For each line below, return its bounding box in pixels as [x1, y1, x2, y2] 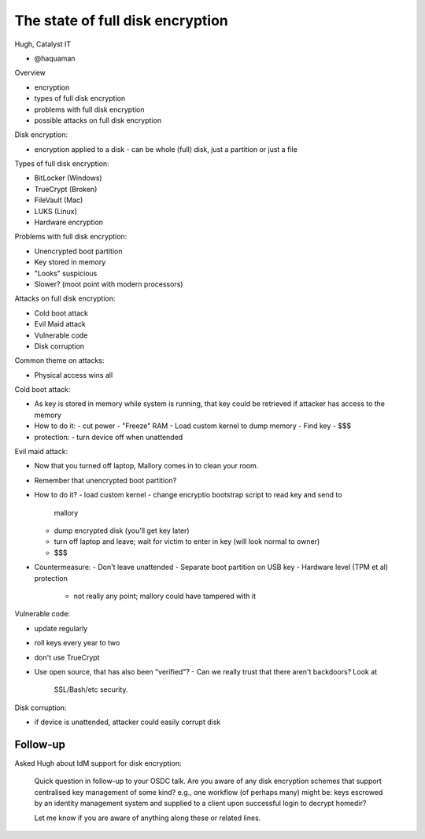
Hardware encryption [34, 217, 104, 227]
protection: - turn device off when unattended [34, 432, 183, 442]
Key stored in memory [34, 257, 106, 267]
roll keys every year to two [34, 638, 120, 648]
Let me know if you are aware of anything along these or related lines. [34, 813, 261, 822]
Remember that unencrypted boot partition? [34, 475, 177, 485]
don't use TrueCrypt [34, 652, 100, 662]
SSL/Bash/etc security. [54, 685, 128, 694]
